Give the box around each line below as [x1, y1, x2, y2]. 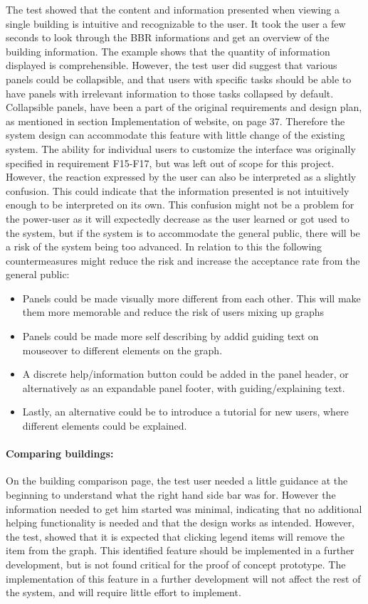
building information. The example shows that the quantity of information [6, 43, 330, 58]
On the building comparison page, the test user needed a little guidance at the [6, 473, 348, 488]
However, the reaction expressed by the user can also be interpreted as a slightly [6, 169, 357, 184]
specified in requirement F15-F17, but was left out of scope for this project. [6, 155, 335, 170]
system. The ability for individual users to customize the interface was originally [6, 141, 356, 156]
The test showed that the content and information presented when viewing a [6, 2, 340, 16]
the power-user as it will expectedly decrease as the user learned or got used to [6, 211, 349, 226]
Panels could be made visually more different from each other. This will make [22, 290, 361, 305]
